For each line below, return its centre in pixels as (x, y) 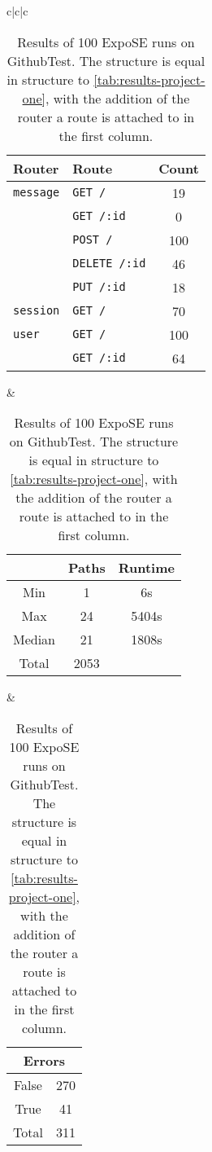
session (37, 311)
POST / (93, 240)
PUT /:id (99, 287)
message (37, 193)
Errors (44, 1060)
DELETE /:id (109, 264)
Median (35, 640)
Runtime (146, 568)
